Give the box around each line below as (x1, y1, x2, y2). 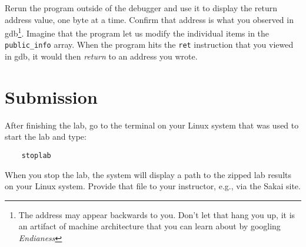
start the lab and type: (5, 130, 87, 143)
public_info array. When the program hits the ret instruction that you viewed (5, 38, 294, 51)
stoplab (21, 152, 51, 160)
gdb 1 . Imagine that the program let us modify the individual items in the (5, 25, 270, 39)
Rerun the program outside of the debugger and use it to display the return (5, 2, 278, 14)
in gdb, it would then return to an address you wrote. (5, 50, 198, 62)
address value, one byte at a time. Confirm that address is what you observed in (5, 13, 294, 25)
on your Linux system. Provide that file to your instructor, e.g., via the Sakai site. (5, 180, 301, 192)
